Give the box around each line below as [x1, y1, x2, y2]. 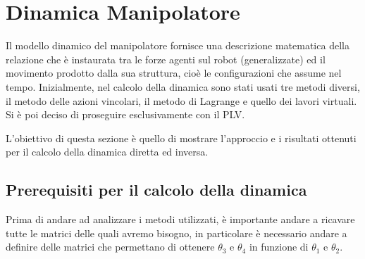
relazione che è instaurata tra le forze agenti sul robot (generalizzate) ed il [6, 51, 326, 66]
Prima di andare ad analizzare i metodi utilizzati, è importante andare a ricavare [6, 212, 355, 227]
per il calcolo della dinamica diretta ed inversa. [6, 144, 209, 159]
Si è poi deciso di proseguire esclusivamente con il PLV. [6, 107, 245, 122]
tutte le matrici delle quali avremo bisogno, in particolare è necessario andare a [6, 225, 347, 240]
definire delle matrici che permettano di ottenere [6, 239, 215, 254]
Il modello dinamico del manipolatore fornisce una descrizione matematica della [6, 38, 349, 53]
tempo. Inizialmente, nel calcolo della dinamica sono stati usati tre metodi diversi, [6, 79, 360, 94]
